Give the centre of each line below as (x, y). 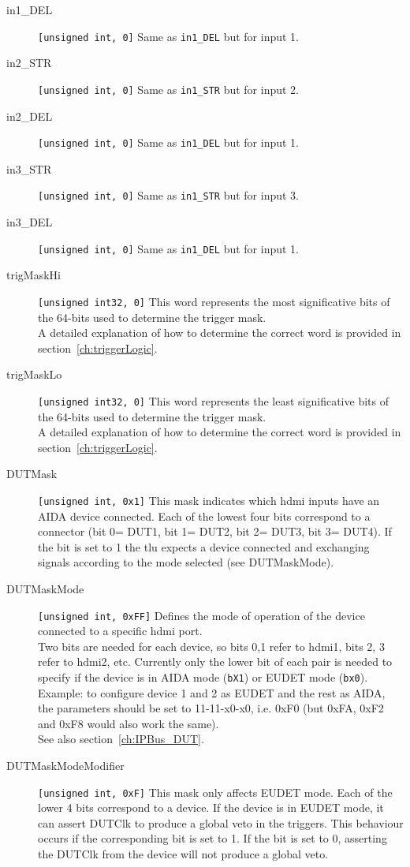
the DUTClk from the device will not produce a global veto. (183, 854)
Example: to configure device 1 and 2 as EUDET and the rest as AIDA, (212, 692)
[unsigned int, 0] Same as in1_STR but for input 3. (169, 195)
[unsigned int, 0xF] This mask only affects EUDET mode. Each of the (215, 792)
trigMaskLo (34, 374)
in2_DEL (30, 116)
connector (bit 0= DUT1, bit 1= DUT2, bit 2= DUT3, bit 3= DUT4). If (215, 531)
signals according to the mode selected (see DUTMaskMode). (186, 562)
